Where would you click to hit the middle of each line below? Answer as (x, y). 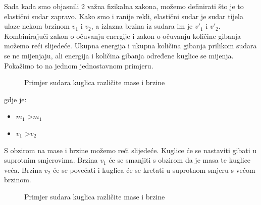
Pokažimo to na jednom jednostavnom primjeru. (79, 65)
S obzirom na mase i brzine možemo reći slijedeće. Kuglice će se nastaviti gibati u (130, 150)
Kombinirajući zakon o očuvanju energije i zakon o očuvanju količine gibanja (123, 36)
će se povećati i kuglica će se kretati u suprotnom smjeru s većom (154, 169)
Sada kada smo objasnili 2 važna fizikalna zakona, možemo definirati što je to (124, 6)
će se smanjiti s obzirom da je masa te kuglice (180, 160)
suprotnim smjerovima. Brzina (51, 160)
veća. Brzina (23, 169)
